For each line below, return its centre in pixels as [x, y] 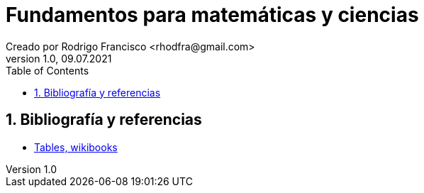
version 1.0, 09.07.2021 [59, 58]
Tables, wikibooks [76, 147]
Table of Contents [48, 70]
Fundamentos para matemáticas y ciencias [212, 15]
